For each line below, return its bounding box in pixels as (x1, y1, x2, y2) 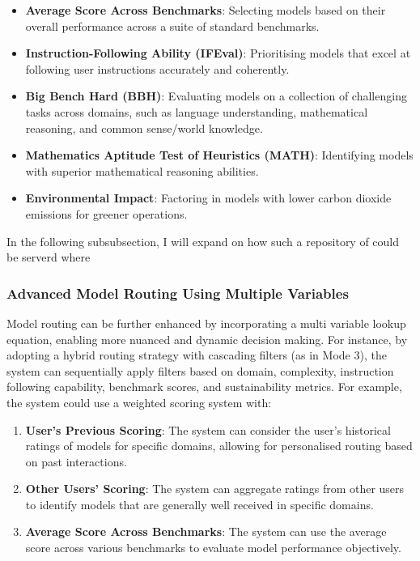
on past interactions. (25, 453, 127, 470)
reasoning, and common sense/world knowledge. (25, 119, 263, 136)
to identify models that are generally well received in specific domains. (25, 495, 374, 512)
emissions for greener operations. (25, 205, 188, 222)
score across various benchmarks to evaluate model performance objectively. (25, 539, 401, 556)
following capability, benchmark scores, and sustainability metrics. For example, (6, 378, 402, 395)
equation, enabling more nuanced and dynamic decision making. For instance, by (6, 330, 408, 347)
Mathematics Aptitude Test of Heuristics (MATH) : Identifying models (25, 147, 414, 164)
